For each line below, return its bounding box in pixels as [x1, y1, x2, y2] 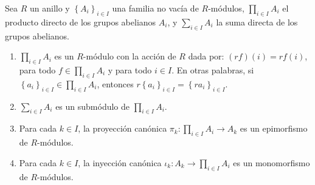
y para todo [108, 63, 152, 76]
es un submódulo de [55, 99, 130, 112]
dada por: [188, 50, 224, 62]
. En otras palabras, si [171, 63, 254, 76]
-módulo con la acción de [83, 50, 176, 62]
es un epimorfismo [240, 122, 308, 135]
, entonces [97, 77, 134, 90]
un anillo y [29, 2, 70, 14]
